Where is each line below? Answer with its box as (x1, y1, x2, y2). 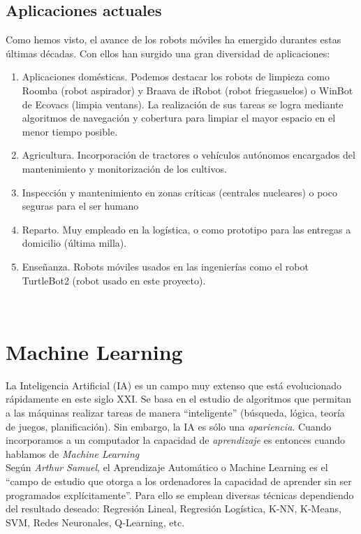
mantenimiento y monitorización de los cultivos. (22, 161, 227, 175)
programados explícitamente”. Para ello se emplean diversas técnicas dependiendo (6, 487, 354, 502)
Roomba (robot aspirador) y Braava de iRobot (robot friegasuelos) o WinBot (22, 82, 353, 97)
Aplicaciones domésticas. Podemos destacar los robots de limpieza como (22, 69, 330, 84)
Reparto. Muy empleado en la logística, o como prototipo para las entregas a (22, 222, 351, 236)
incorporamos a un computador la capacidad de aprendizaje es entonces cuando (6, 433, 346, 447)
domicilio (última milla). (22, 236, 127, 250)
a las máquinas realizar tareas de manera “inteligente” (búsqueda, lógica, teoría (6, 405, 345, 420)
